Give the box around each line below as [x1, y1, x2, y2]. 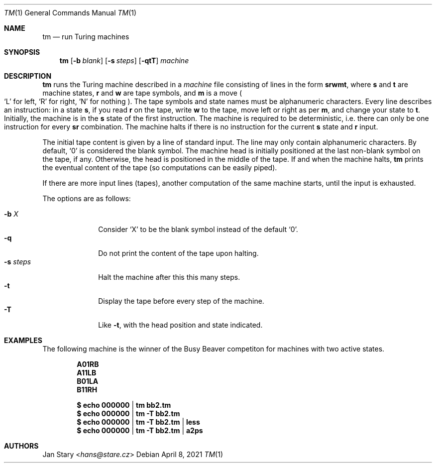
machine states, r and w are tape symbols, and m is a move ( [42, 89, 242, 97]
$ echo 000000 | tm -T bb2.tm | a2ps [77, 426, 203, 435]
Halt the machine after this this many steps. [98, 273, 240, 281]
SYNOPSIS [4, 48, 40, 56]
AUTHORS [4, 442, 39, 450]
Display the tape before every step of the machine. [98, 297, 264, 305]
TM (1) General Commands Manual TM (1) [4, 8, 137, 17]
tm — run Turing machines [42, 32, 129, 41]
